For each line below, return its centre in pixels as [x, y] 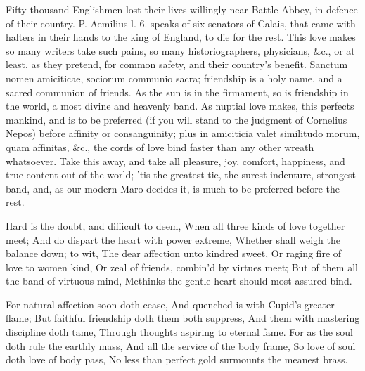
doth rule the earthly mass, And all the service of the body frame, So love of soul [181, 345]
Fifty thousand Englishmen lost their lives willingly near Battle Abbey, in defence [182, 9]
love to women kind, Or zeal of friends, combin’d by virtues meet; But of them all [182, 267]
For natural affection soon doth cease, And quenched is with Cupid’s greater [170, 304]
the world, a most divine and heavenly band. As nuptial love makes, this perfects [180, 106]
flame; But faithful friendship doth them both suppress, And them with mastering [183, 318]
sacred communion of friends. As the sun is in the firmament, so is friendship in [177, 92]
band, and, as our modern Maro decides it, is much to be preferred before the [173, 188]
